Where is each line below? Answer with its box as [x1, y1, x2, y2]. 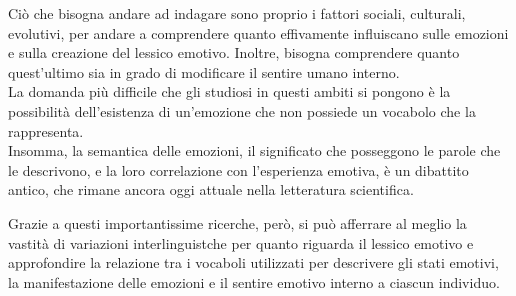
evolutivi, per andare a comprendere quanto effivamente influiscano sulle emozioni [8, 22, 509, 43]
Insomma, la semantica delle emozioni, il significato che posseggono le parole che [8, 140, 501, 161]
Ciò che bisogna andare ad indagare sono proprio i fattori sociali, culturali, [8, 3, 466, 23]
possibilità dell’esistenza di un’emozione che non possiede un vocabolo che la [8, 100, 476, 121]
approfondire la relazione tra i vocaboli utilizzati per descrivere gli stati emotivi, [8, 252, 499, 273]
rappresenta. [8, 120, 84, 141]
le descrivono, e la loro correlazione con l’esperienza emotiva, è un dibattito [8, 159, 469, 180]
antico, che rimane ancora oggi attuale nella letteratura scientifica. [8, 179, 414, 200]
